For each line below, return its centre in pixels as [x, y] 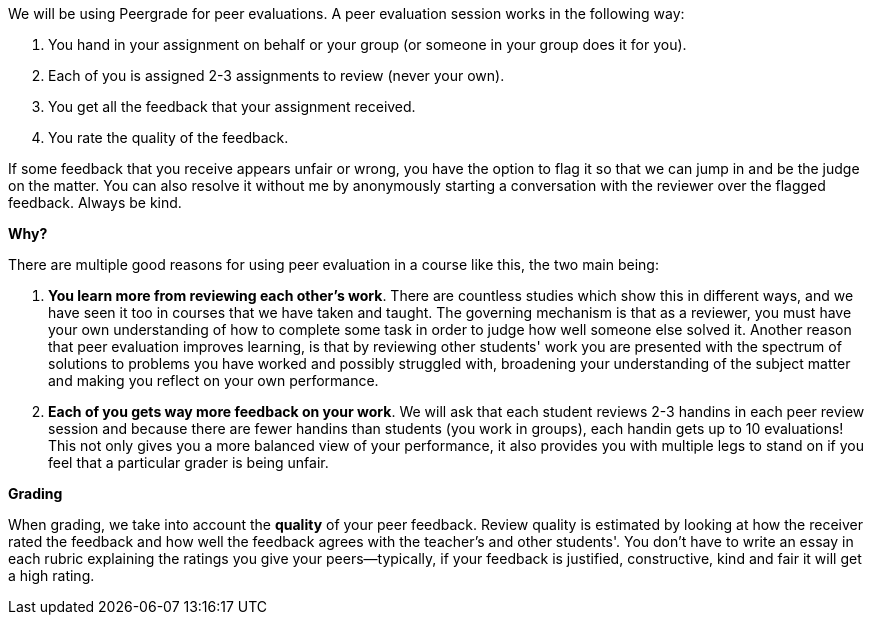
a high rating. [51, 575]
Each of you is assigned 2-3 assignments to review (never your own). [276, 75]
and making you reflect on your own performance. [213, 380]
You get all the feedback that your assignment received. [232, 106]
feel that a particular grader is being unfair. [188, 462]
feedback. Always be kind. [95, 202]
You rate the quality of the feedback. [168, 137]
